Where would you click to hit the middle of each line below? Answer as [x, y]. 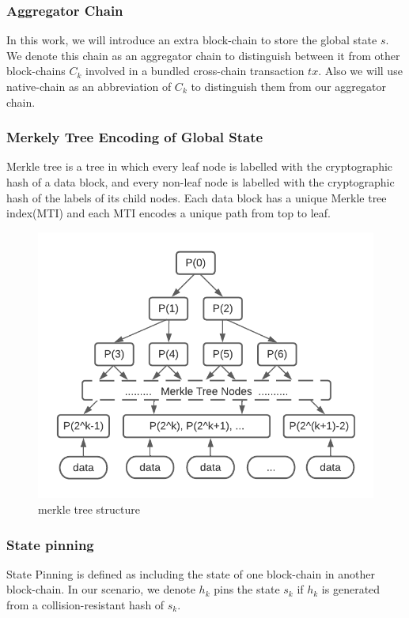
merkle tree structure [89, 509]
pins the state [247, 589]
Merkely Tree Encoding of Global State [135, 137]
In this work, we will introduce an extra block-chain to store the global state [192, 40]
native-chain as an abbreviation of [89, 86]
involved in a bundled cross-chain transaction [195, 71]
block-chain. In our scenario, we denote [101, 589]
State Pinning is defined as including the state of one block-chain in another [191, 573]
